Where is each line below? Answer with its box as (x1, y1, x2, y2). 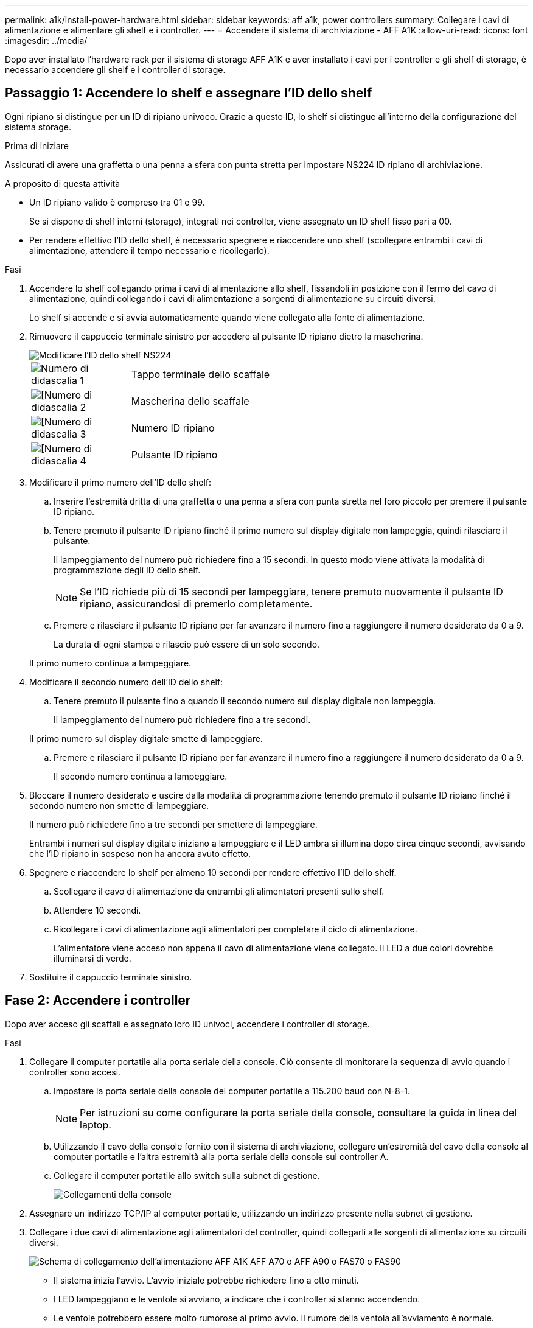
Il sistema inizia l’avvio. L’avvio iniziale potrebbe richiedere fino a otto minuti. (54, 1274, 359, 1285)
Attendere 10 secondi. (54, 904, 141, 915)
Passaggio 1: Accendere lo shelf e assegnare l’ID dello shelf (5, 85, 372, 101)
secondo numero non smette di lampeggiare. (29, 800, 209, 811)
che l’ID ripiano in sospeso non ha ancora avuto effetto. (29, 848, 251, 859)
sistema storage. (5, 121, 71, 132)
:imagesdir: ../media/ (5, 35, 88, 46)
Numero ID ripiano (131, 421, 215, 434)
